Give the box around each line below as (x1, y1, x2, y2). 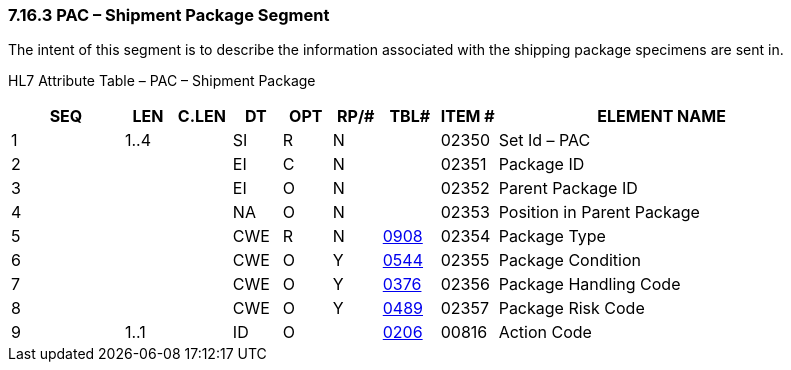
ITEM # (440, 106, 495, 127)
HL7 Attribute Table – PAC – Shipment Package (8, 72, 316, 90)
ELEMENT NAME (597, 106, 726, 127)
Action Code (498, 322, 592, 343)
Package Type (498, 226, 606, 247)
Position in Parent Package (498, 202, 700, 223)
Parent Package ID (498, 178, 638, 199)
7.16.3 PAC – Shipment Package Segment (8, 5, 330, 25)
